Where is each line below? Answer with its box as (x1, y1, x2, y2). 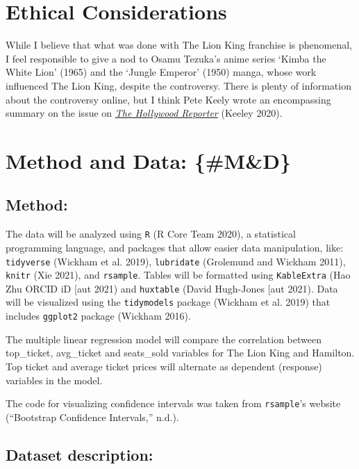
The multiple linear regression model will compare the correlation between (6, 331, 322, 346)
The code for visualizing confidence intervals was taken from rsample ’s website (6, 396, 341, 411)
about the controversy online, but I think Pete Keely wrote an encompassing (6, 92, 331, 106)
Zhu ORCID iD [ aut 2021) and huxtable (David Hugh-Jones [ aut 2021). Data (6, 281, 338, 295)
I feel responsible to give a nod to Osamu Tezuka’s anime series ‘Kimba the (6, 51, 326, 65)
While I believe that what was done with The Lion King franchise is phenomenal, (6, 38, 353, 52)
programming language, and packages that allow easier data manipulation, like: (6, 240, 344, 254)
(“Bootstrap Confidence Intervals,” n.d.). (6, 409, 179, 424)
